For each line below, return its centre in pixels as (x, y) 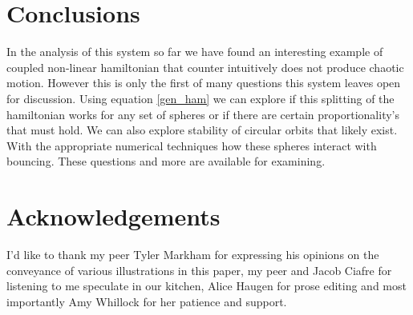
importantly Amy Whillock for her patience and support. (147, 301)
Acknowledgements (113, 216)
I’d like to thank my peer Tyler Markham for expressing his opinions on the (193, 254)
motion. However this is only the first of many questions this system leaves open (204, 83)
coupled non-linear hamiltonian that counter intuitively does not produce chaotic (205, 67)
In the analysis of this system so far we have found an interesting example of (195, 52)
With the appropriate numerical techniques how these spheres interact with (192, 145)
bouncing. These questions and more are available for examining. (166, 161)
